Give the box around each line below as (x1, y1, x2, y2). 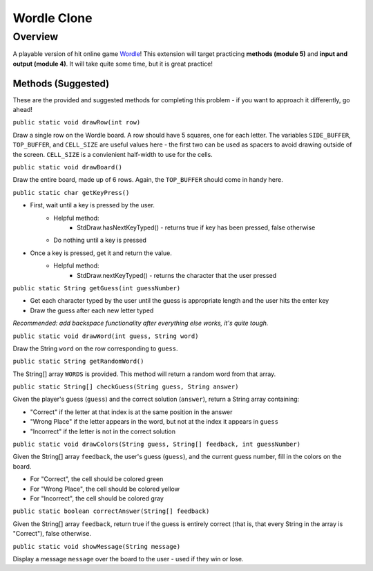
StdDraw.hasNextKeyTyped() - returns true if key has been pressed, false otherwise (77, 223, 316, 232)
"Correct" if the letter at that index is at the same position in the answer (30, 408, 233, 416)
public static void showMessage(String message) (12, 543, 181, 550)
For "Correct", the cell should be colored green (30, 475, 164, 483)
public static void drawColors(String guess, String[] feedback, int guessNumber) (12, 440, 300, 449)
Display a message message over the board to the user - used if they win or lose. (12, 554, 244, 563)
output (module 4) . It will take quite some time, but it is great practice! (12, 59, 213, 68)
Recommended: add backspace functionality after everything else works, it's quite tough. (12, 319, 269, 328)
